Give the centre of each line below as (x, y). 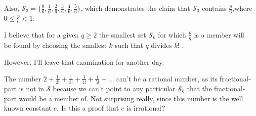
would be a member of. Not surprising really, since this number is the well (131, 98)
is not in (32, 88)
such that (129, 45)
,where (242, 8)
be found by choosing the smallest (55, 45)
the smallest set (123, 34)
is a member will (219, 34)
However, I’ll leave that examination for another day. (84, 62)
